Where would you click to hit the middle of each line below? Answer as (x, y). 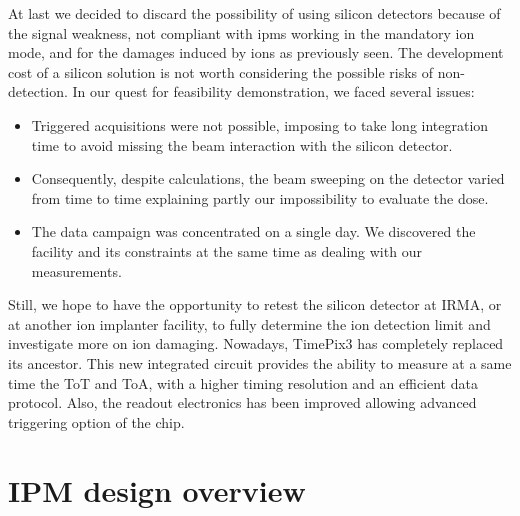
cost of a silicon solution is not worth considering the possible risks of (221, 71)
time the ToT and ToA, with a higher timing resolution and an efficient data (243, 382)
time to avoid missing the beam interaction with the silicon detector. (242, 144)
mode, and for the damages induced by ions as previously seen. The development (256, 52)
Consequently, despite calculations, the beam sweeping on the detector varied (268, 178)
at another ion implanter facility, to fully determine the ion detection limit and (249, 323)
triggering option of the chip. (96, 421)
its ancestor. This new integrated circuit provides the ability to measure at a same (260, 362)
